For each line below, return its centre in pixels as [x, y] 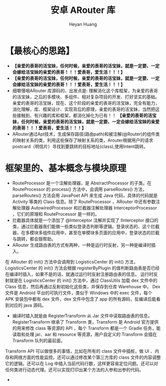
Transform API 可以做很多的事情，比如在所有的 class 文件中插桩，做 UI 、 [80, 351]
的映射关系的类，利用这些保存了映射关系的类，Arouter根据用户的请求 [83, 140]
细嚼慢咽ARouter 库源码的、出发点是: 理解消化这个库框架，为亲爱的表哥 [85, 90]
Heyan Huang [83, 24]
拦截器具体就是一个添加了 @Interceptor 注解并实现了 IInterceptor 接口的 [85, 220]
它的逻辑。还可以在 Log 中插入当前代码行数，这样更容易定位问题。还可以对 [82, 363]
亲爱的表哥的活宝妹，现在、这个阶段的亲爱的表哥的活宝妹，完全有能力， [86, 103]
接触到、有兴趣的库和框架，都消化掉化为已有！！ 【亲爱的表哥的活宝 [86, 115]
